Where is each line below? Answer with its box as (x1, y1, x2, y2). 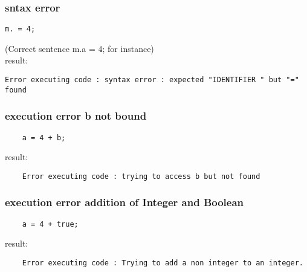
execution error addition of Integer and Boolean (5, 195, 244, 210)
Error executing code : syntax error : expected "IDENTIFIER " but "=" (5, 76, 299, 85)
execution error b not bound (5, 108, 147, 123)
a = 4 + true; (22, 219, 79, 228)
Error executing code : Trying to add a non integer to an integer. (22, 258, 303, 267)
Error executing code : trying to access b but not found (22, 172, 260, 181)
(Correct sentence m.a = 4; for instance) (5, 42, 154, 54)
